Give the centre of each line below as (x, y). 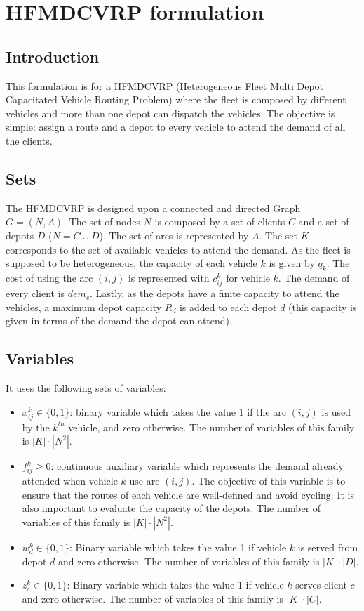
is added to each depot (228, 307)
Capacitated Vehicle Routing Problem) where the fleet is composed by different (176, 99)
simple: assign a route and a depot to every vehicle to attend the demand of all (176, 127)
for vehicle (248, 277)
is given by (292, 263)
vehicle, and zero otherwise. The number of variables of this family (211, 427)
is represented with (169, 277)
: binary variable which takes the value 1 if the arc (178, 411)
